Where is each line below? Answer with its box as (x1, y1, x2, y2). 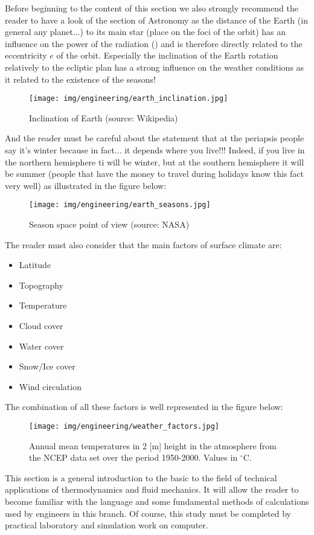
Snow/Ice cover (19, 360, 75, 373)
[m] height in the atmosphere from (149, 439, 277, 452)
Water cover (19, 339, 64, 352)
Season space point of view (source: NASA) (29, 218, 190, 231)
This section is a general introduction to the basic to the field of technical (5, 471, 277, 484)
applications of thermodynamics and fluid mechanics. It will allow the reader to (5, 483, 299, 496)
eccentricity (5, 49, 47, 62)
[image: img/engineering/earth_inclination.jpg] (29, 94, 228, 103)
